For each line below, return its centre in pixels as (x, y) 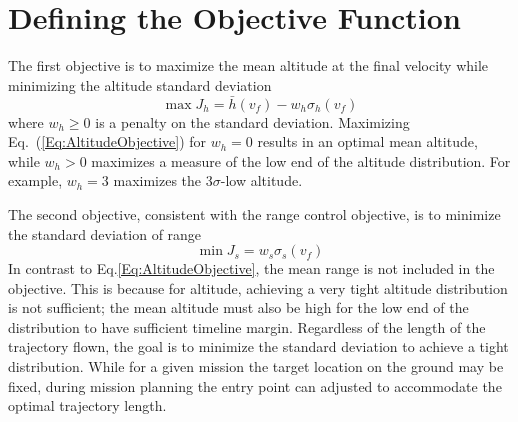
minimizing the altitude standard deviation (140, 84)
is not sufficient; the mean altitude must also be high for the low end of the (238, 307)
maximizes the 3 (163, 180)
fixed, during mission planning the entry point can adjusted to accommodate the (255, 385)
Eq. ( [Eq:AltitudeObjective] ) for (107, 141)
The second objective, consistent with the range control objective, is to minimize (254, 213)
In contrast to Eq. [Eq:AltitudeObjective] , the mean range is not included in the (251, 268)
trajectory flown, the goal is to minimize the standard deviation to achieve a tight (258, 346)
